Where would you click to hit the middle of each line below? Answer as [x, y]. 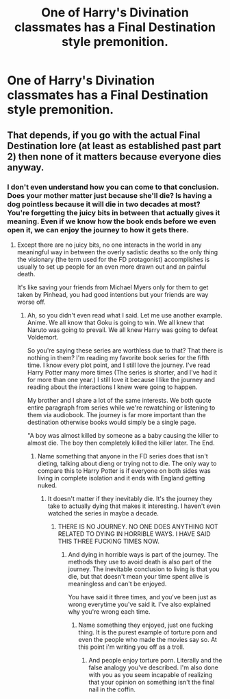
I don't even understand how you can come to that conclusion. [113, 187]
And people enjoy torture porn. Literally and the [155, 660]
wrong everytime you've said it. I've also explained [139, 604]
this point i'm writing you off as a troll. [131, 647]
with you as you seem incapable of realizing [151, 674]
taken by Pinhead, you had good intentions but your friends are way [113, 294]
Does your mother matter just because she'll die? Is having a [110, 195]
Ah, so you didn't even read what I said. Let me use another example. [125, 315]
